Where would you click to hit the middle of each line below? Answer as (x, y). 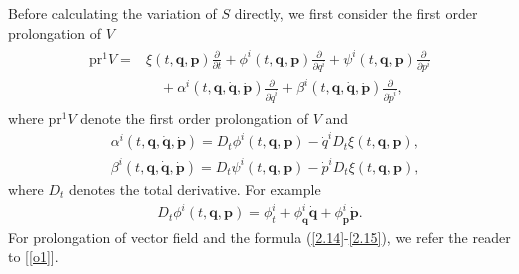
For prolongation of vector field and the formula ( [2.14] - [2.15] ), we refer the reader (259, 236)
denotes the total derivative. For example (195, 188)
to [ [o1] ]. (33, 256)
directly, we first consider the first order (356, 13)
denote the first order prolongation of (194, 117)
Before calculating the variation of (112, 13)
